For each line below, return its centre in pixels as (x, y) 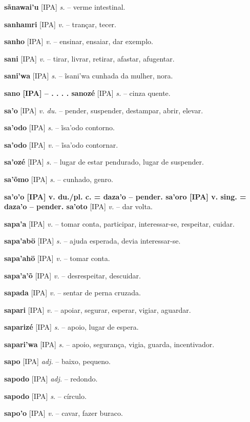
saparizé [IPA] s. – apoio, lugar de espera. (71, 327)
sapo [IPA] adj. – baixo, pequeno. (57, 361)
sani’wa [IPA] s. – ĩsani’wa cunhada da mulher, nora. (89, 76)
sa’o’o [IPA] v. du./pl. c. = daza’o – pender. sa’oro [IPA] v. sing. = (125, 196)
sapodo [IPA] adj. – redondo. (51, 379)
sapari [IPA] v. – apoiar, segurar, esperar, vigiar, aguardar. (98, 309)
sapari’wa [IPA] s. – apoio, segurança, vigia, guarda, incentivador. (109, 344)
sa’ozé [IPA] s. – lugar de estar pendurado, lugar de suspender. (104, 162)
